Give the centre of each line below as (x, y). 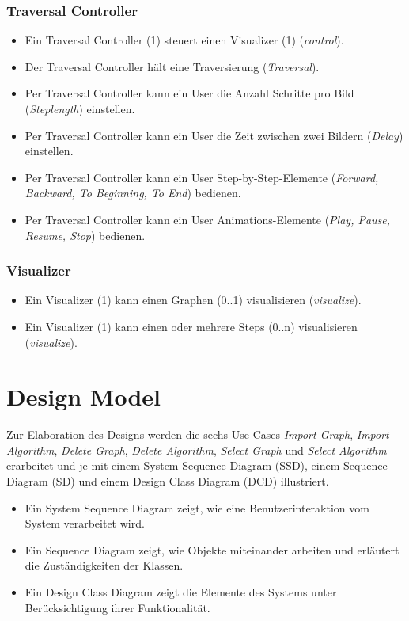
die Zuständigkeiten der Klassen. (104, 565)
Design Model (83, 396)
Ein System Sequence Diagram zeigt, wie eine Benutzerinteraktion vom (197, 507)
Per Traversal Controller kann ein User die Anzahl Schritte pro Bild (189, 93)
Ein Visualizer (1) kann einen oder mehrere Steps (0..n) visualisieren (191, 326)
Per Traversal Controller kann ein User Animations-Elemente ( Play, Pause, (208, 219)
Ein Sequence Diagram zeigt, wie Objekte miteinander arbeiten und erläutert (212, 549)
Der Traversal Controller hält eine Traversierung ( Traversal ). (172, 66)
